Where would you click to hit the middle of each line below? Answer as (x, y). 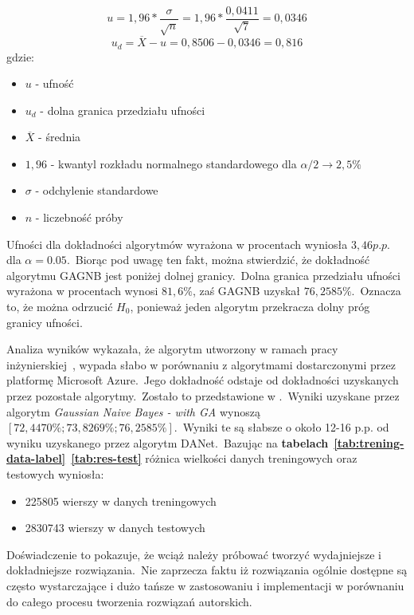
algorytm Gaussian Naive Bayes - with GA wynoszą (133, 411)
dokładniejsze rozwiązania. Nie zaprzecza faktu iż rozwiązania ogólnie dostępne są (207, 570)
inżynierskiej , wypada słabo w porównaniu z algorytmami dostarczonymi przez (201, 364)
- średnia (60, 137)
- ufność (55, 83)
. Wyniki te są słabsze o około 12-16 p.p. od (281, 427)
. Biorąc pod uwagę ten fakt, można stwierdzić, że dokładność (218, 260)
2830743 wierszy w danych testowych (115, 528)
